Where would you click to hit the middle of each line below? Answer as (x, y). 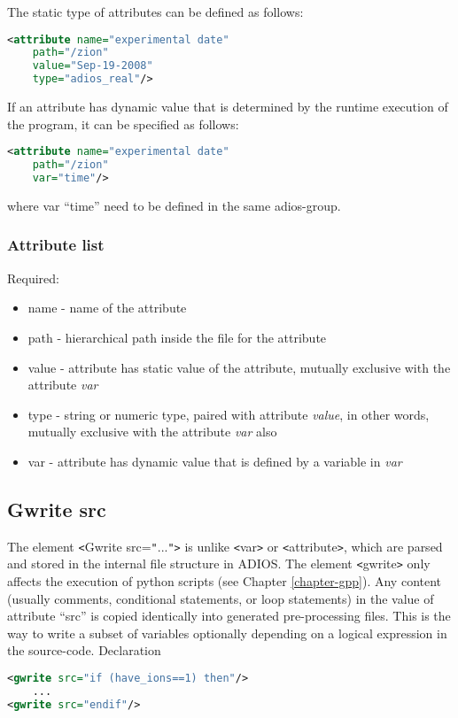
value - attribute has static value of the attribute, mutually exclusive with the (239, 367)
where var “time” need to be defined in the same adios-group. (174, 205)
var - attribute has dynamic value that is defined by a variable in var (215, 461)
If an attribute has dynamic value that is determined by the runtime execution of (228, 107)
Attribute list (56, 245)
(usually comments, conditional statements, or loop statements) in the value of (221, 598)
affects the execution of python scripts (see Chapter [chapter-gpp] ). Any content (225, 580)
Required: (33, 278)
